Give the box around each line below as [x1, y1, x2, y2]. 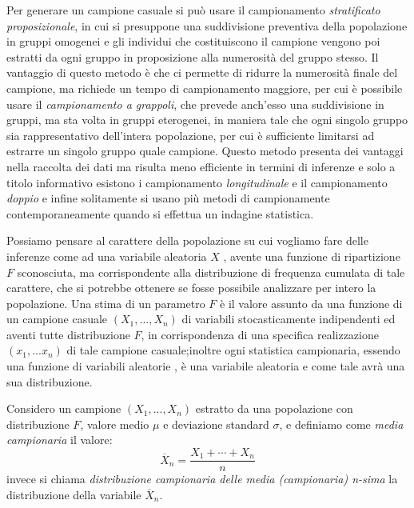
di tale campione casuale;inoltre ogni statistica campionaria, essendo [66, 342, 400, 358]
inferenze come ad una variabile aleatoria [6, 247, 207, 264]
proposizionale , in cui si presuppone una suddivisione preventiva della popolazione [6, 17, 408, 34]
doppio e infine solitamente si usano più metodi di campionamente [6, 190, 330, 206]
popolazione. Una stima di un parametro [6, 294, 205, 311]
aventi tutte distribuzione [6, 326, 130, 342]
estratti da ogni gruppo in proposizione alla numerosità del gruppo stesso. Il [6, 48, 379, 65]
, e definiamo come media [279, 415, 404, 432]
